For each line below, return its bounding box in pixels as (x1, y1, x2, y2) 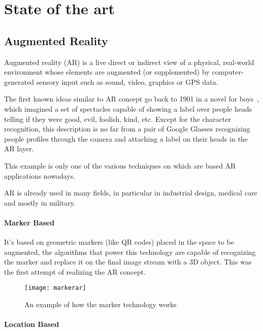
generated (4, 76, 35, 87)
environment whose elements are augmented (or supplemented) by (4, 67, 210, 77)
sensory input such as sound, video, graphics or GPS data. (36, 76, 218, 87)
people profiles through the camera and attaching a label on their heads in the (4, 133, 248, 144)
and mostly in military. (4, 197, 76, 208)
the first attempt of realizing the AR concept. (4, 266, 146, 277)
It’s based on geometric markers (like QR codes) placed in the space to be (4, 237, 234, 247)
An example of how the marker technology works (24, 299, 177, 310)
